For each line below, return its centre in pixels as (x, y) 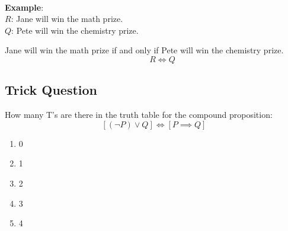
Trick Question (51, 90)
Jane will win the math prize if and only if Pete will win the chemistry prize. (144, 50)
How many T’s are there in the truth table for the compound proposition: (139, 115)
